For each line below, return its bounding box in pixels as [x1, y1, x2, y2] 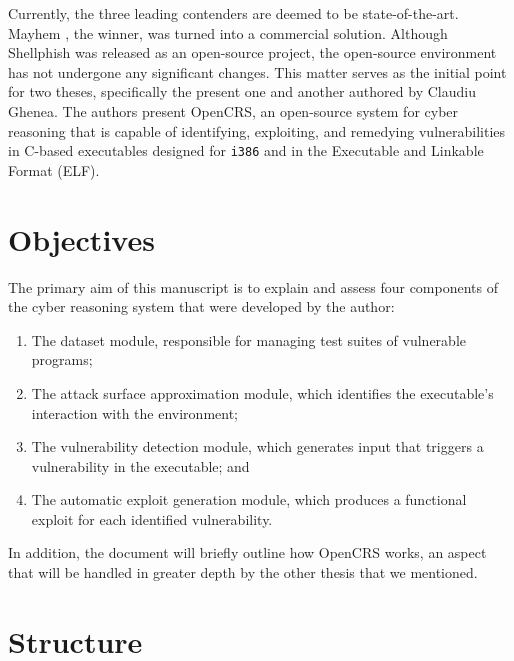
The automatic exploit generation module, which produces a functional [31, 489, 467, 510]
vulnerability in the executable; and [31, 455, 250, 476]
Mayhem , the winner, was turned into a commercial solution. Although [8, 22, 448, 43]
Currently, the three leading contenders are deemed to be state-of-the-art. [8, 3, 459, 23]
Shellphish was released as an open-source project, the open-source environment [8, 42, 497, 63]
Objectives [8, 218, 155, 259]
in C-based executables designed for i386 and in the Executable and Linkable [8, 140, 484, 161]
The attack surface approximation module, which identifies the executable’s [31, 382, 494, 403]
